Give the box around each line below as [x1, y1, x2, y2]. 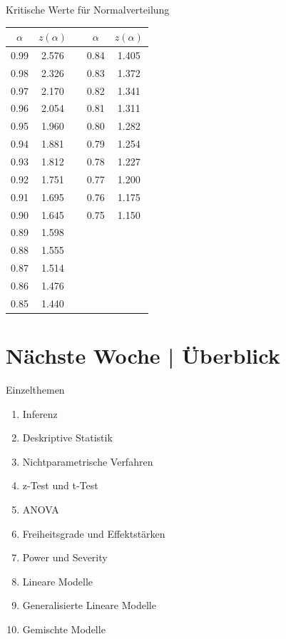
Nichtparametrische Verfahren [22, 454, 153, 469]
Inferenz [22, 406, 58, 421]
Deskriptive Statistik [22, 430, 113, 445]
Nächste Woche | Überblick [6, 341, 280, 370]
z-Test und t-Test [22, 478, 98, 493]
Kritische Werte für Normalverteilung [6, 2, 170, 16]
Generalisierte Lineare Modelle [22, 598, 156, 613]
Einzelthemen [6, 382, 65, 397]
